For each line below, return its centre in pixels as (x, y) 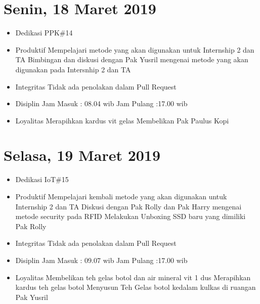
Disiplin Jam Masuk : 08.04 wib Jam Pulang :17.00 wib (101, 103)
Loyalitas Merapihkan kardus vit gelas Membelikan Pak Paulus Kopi (122, 120)
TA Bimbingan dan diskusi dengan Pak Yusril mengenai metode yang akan (132, 59)
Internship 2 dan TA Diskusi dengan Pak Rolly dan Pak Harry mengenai (128, 206)
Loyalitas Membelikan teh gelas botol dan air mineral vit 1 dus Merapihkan (133, 277)
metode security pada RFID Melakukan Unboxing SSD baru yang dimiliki (131, 216)
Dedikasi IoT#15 (42, 179)
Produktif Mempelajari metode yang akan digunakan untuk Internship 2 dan (135, 49)
